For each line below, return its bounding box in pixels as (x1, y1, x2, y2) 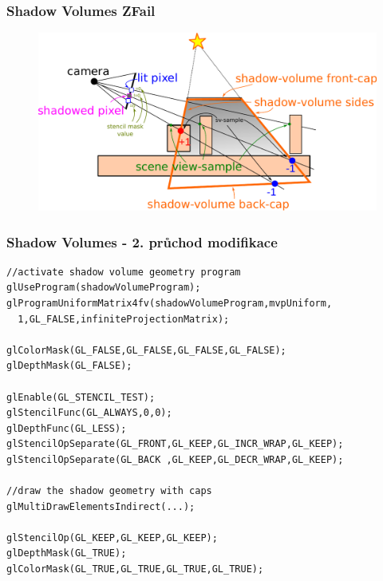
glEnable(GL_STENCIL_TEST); (6, 391, 156, 403)
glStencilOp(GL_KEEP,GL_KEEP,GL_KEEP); (6, 532, 218, 543)
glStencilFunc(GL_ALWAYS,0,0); (6, 407, 172, 419)
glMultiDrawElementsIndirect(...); (6, 500, 195, 512)
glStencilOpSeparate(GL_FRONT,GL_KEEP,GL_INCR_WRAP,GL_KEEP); (6, 438, 344, 450)
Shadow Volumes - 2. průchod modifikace (6, 231, 278, 251)
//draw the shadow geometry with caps (6, 485, 212, 497)
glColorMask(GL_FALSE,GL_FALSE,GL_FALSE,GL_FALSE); (6, 344, 286, 356)
